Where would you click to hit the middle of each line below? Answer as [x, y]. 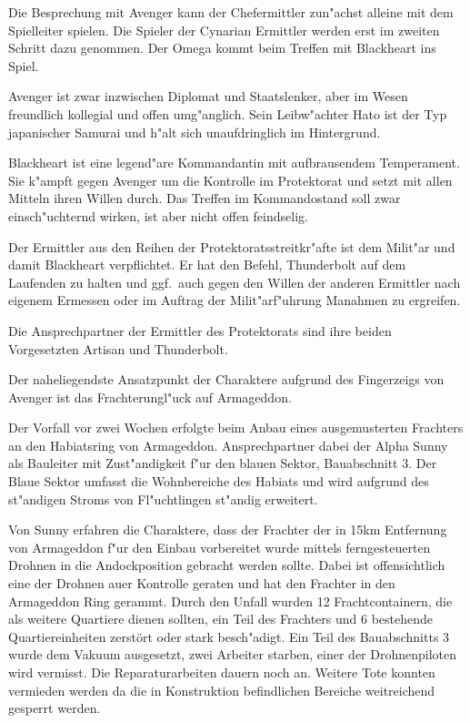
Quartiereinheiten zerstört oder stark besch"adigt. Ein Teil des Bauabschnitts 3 [229, 636]
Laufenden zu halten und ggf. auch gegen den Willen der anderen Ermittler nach [235, 282]
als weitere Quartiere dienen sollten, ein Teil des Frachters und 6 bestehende [221, 619]
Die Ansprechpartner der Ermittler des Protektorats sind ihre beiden [200, 330]
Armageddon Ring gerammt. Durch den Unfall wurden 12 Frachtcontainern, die [230, 601]
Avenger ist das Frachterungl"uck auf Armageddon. [150, 397]
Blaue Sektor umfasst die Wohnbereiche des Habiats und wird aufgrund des [219, 481]
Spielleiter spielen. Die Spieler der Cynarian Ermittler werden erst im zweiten [224, 30]
